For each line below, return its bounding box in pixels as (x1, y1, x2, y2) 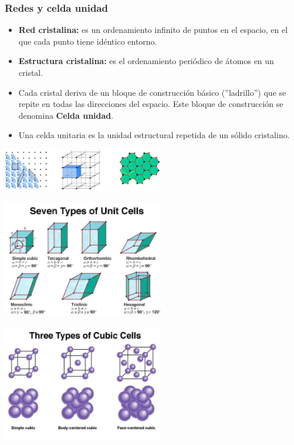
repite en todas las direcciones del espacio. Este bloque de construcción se (18, 98, 283, 110)
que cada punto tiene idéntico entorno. (18, 35, 157, 47)
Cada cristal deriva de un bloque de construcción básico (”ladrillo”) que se (18, 86, 286, 98)
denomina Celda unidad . (18, 109, 114, 121)
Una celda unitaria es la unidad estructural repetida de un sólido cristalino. (18, 129, 290, 141)
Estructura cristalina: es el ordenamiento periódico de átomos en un (18, 55, 274, 67)
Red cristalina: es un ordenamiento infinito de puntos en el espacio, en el (18, 24, 288, 36)
